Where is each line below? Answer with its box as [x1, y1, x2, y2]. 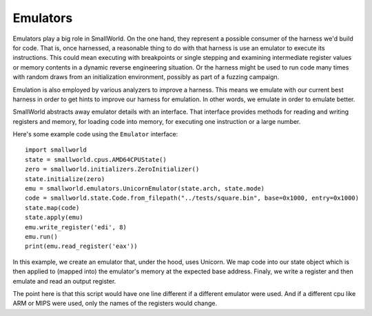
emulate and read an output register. [12, 277, 116, 285]
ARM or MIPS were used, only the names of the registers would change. [12, 299, 217, 308]
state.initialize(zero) [25, 175, 105, 182]
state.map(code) [25, 204, 80, 211]
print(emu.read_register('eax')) [25, 242, 138, 251]
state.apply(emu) [25, 213, 83, 222]
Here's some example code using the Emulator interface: [12, 130, 178, 138]
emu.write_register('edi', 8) [25, 223, 127, 231]
